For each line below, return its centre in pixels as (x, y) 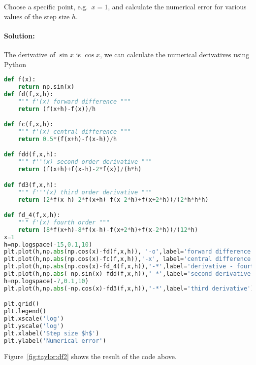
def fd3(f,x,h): (31, 185)
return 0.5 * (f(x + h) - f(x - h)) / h (67, 139)
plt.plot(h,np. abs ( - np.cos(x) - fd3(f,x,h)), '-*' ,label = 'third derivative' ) (129, 288)
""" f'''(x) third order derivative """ (85, 192)
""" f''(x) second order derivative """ (85, 162)
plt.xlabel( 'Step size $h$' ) (52, 333)
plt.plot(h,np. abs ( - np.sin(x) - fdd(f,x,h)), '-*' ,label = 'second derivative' (129, 274)
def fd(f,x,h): (29, 94)
